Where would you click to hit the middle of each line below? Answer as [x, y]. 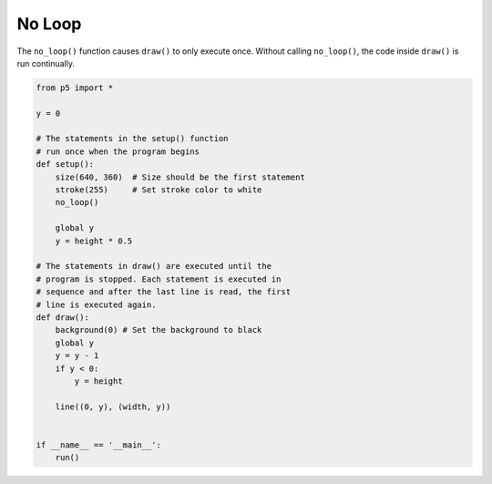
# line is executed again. [96, 304]
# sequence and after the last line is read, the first [164, 292]
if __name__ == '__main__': [98, 445]
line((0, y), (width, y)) [113, 407]
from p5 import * [75, 88]
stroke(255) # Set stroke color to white [159, 190]
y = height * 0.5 [94, 241]
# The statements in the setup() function [132, 139]
